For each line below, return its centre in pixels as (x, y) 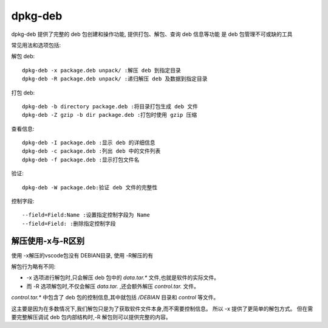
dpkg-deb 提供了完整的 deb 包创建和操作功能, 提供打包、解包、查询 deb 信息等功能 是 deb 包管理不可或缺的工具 (152, 34)
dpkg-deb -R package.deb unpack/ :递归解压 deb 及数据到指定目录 (115, 79)
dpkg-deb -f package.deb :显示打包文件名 (81, 159)
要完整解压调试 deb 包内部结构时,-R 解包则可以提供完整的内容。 (91, 317)
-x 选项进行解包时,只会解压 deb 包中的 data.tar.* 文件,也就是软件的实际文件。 (123, 277)
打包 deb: (23, 92)
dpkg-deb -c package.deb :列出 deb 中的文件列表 (91, 151)
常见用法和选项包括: (36, 45)
